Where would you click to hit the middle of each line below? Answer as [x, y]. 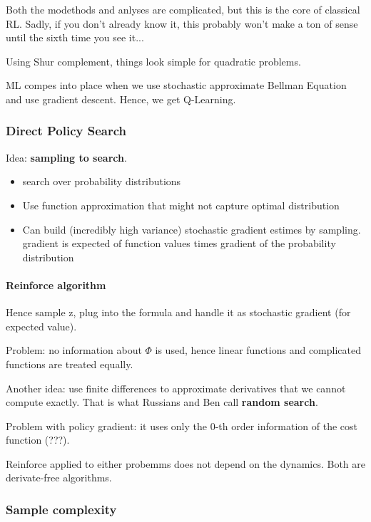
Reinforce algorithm [56, 285]
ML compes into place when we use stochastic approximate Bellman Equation [176, 85]
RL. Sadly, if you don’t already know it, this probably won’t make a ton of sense [182, 23]
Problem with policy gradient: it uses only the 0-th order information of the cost [182, 426]
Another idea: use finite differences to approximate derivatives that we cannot [176, 388]
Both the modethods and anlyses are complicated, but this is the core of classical [183, 9]
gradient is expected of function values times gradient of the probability [179, 243]
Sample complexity [61, 509]
